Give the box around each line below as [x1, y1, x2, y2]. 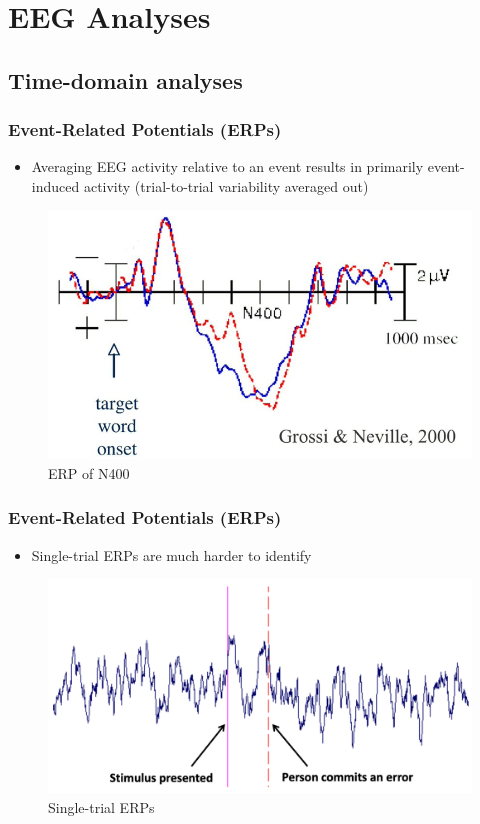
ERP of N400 [48, 462, 130, 483]
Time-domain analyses [8, 64, 243, 95]
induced [31, 175, 80, 196]
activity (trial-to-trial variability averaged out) [83, 175, 369, 196]
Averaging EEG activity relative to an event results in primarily [31, 156, 424, 177]
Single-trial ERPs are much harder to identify [31, 544, 312, 565]
